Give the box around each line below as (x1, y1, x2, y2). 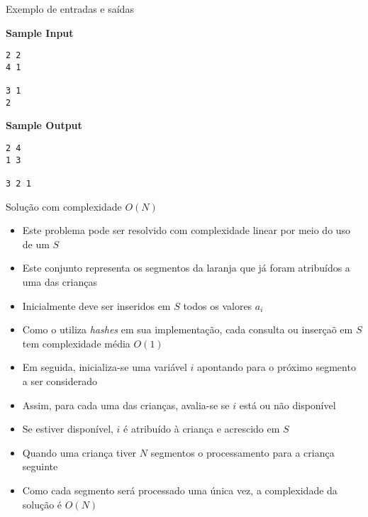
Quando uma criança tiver (22, 445, 137, 460)
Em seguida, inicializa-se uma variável (22, 360, 187, 374)
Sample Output (6, 118, 82, 133)
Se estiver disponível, (22, 421, 113, 436)
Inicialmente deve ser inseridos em (22, 298, 171, 313)
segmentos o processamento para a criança (150, 445, 335, 460)
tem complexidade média (22, 335, 130, 350)
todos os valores (183, 298, 252, 313)
